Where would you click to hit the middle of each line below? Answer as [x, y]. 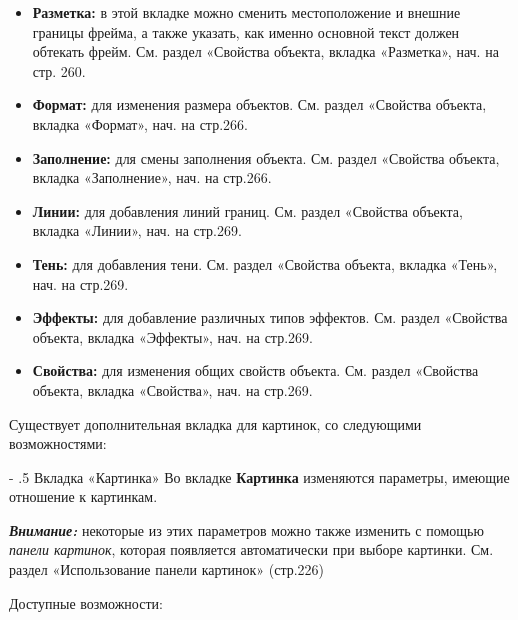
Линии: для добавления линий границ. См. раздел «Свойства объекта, [247, 210]
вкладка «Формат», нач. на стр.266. [140, 123]
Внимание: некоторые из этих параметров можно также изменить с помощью [246, 529]
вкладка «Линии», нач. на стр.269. [137, 230]
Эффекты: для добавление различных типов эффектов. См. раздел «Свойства [270, 317]
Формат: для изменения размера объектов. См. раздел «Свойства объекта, [259, 104]
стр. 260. [59, 70]
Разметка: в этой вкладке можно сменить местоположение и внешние [246, 12]
